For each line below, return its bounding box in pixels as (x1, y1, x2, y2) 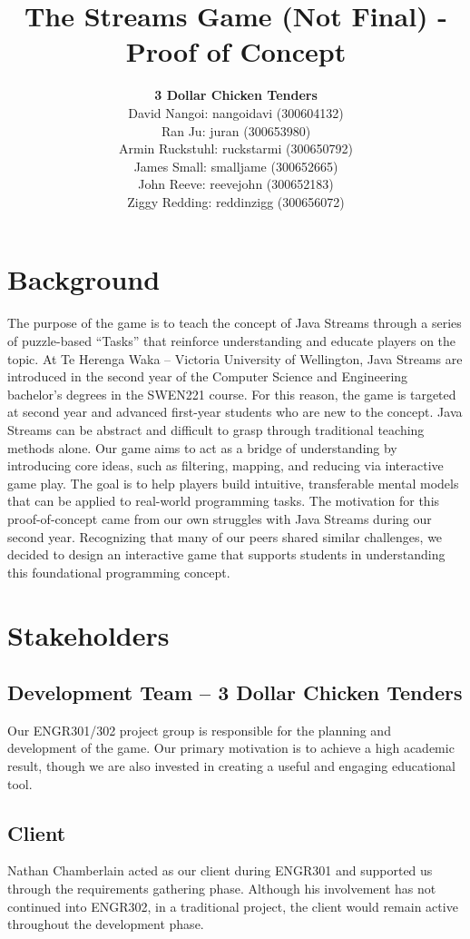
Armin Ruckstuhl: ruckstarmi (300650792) (119, 139, 353, 158)
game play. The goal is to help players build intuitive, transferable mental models (7, 473, 459, 492)
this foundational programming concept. (7, 562, 230, 581)
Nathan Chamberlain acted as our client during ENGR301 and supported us (7, 861, 433, 880)
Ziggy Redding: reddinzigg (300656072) (127, 192, 345, 211)
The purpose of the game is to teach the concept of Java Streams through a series (7, 313, 462, 332)
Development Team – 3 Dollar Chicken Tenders (7, 678, 463, 707)
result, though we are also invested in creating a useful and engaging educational (7, 756, 455, 776)
